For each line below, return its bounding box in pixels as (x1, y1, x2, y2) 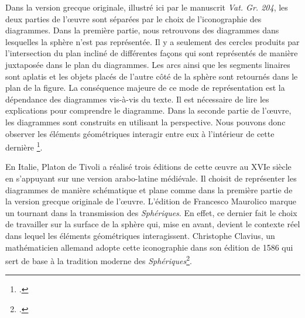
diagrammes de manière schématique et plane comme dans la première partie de (5, 183, 293, 196)
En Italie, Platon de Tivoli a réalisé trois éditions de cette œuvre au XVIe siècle (5, 160, 292, 173)
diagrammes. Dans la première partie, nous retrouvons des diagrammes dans (5, 24, 279, 36)
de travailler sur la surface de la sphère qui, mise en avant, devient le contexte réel (5, 218, 300, 230)
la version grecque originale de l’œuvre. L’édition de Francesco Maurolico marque (5, 195, 297, 207)
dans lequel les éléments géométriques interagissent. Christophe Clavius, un (5, 229, 275, 241)
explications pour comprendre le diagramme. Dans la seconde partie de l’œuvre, (5, 104, 292, 117)
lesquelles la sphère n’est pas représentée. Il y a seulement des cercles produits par (5, 35, 300, 47)
